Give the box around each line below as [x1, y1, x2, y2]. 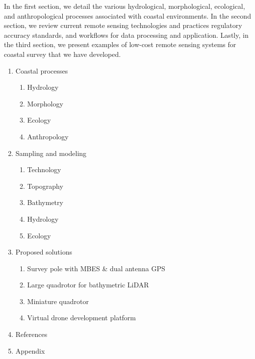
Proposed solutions [15, 247, 73, 257]
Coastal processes [15, 65, 68, 76]
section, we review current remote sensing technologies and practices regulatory [4, 20, 242, 30]
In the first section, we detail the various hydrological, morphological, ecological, [4, 1, 245, 11]
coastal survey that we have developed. [4, 49, 121, 59]
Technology [27, 164, 61, 175]
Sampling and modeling [15, 148, 87, 158]
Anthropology [27, 131, 69, 141]
